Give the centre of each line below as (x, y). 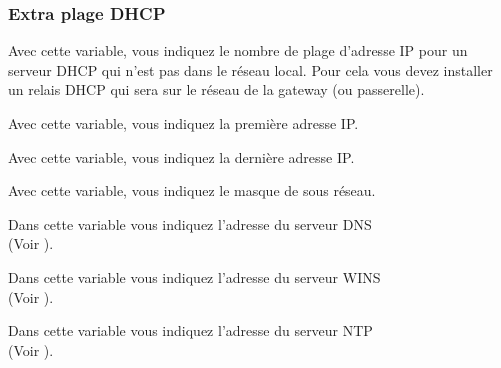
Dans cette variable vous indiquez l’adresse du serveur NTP (190, 330)
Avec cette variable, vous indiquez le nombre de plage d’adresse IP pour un (238, 50)
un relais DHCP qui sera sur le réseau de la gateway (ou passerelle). (216, 89)
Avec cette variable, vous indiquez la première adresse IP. (183, 123)
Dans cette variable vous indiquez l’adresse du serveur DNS (190, 223)
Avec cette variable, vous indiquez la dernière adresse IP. (181, 156)
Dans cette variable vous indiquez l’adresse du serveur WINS (194, 276)
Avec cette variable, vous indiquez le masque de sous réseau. (192, 190)
